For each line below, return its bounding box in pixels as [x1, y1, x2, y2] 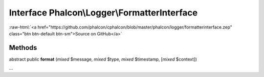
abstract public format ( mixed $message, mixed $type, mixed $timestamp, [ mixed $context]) [9, 56, 198, 62]
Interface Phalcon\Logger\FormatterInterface [9, 7, 198, 18]
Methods [9, 44, 37, 52]
